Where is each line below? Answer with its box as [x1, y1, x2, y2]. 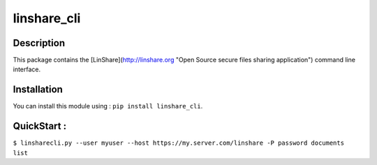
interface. [13, 65, 41, 73]
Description [13, 37, 66, 49]
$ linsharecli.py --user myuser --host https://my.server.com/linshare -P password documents [13, 139, 345, 147]
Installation [13, 84, 63, 96]
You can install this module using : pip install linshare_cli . [13, 102, 203, 110]
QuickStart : [13, 120, 66, 132]
